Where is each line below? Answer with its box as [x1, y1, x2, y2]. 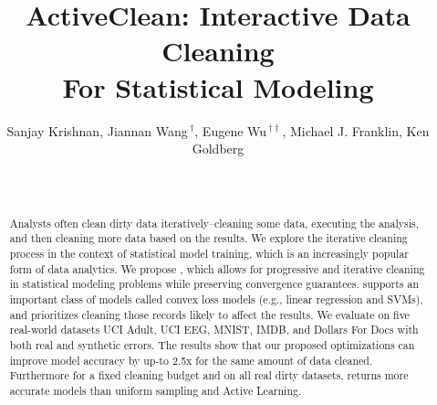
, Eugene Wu [194, 121, 267, 140]
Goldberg [192, 139, 245, 158]
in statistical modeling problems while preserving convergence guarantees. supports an [9, 276, 420, 292]
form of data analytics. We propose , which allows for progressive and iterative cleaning [9, 261, 425, 276]
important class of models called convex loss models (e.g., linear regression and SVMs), [9, 291, 423, 306]
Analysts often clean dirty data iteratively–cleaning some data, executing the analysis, [9, 215, 420, 230]
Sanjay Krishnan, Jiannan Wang [6, 121, 188, 140]
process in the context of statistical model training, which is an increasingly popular [9, 245, 409, 261]
